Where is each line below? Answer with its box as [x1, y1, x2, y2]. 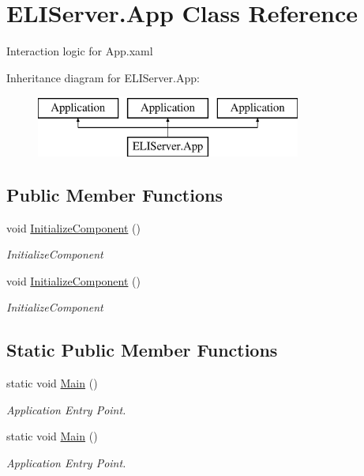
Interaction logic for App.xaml [6, 43, 153, 59]
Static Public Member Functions [6, 338, 278, 362]
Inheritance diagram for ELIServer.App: [6, 69, 200, 85]
